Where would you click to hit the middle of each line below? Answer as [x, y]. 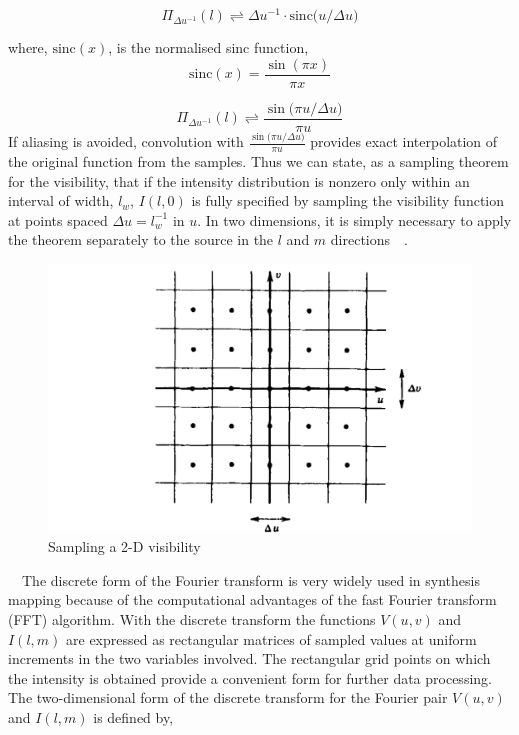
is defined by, [133, 716]
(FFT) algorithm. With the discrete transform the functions [192, 619]
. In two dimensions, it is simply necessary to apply [354, 219]
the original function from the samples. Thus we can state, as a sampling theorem [258, 160]
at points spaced [58, 219]
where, [28, 47]
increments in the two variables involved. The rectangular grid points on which [249, 658]
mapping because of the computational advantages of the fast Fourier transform [252, 599]
